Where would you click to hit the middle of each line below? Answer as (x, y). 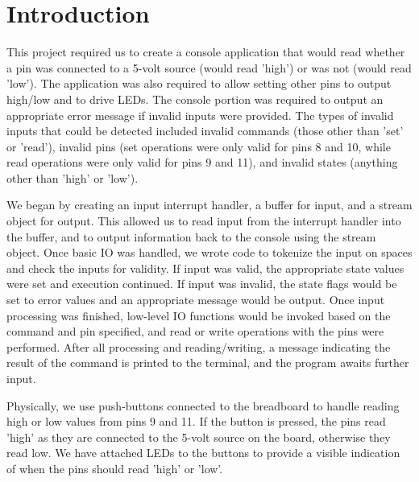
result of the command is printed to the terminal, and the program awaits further (208, 363)
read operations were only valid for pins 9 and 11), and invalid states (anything (202, 162)
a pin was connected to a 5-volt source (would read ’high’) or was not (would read (209, 67)
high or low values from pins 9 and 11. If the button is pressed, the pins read (196, 421)
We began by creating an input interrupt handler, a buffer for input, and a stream (209, 205)
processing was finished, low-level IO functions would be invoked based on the (199, 315)
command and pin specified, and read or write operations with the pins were (195, 331)
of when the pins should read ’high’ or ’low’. (115, 468)
